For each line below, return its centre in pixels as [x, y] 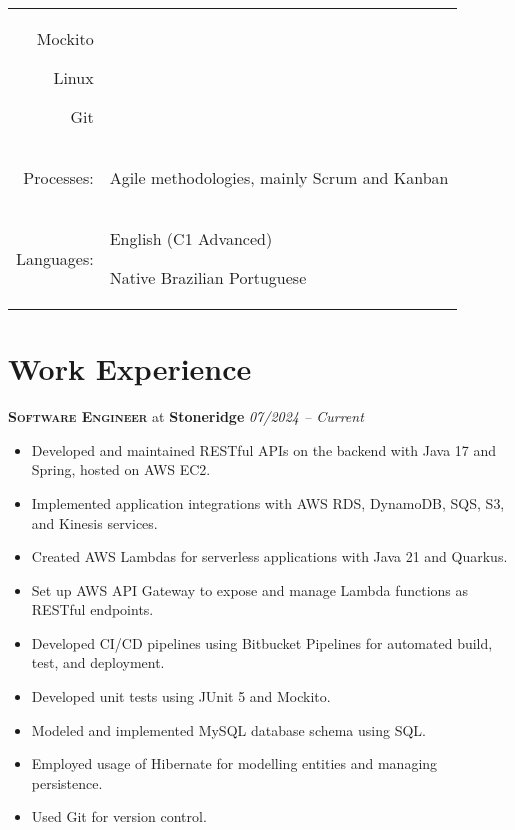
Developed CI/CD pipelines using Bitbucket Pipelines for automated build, [262, 642]
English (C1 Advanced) [191, 238]
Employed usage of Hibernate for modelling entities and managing [234, 763]
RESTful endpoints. [92, 609]
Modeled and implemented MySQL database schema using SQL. [228, 729]
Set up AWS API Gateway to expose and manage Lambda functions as [250, 589]
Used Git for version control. [119, 816]
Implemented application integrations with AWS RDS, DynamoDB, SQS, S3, [268, 502]
